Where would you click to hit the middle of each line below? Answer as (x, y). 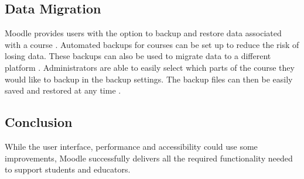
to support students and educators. (68, 169)
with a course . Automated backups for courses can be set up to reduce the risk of (152, 44)
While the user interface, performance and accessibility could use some (131, 146)
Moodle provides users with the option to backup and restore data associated (143, 33)
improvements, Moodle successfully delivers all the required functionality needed (149, 158)
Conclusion (39, 122)
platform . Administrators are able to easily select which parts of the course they (150, 67)
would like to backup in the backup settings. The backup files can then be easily (149, 79)
